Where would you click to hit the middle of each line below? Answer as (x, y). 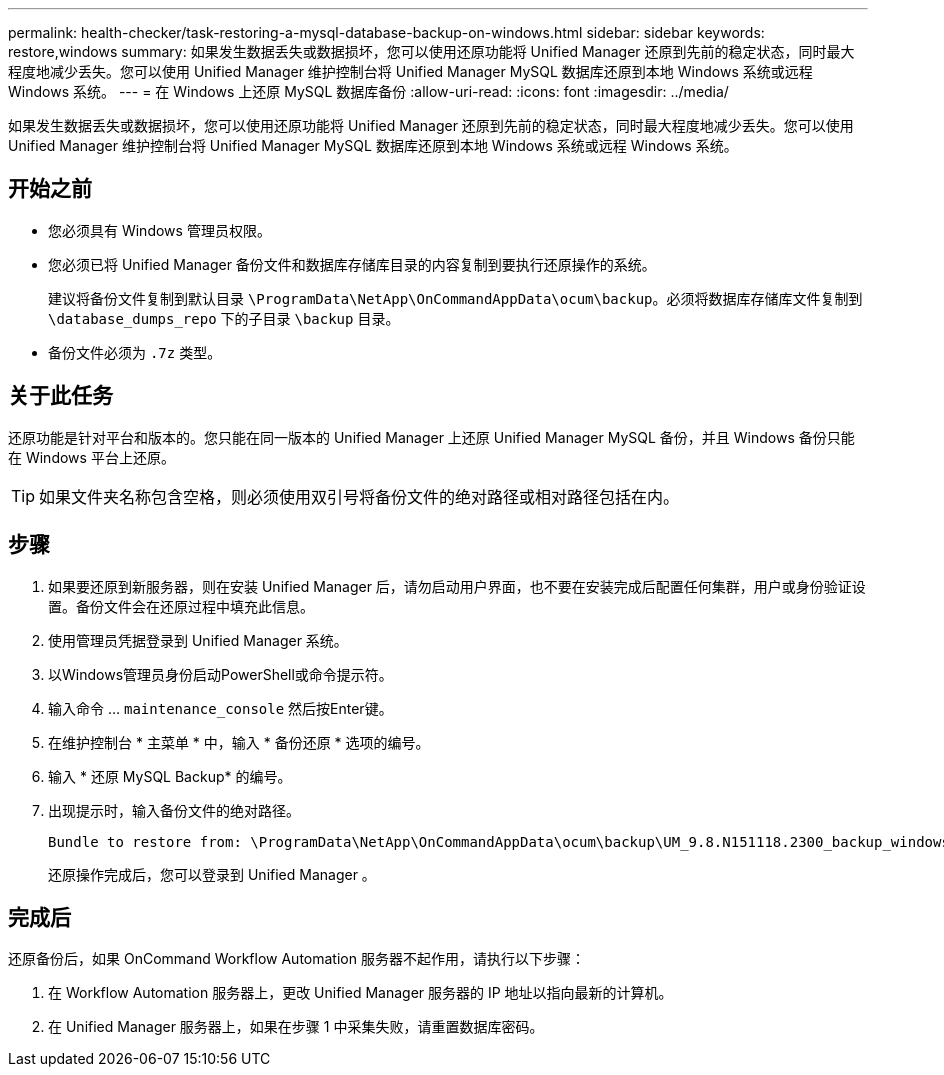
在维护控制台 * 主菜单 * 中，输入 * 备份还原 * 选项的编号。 (239, 742)
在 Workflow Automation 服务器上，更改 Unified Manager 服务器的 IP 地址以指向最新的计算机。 (360, 993)
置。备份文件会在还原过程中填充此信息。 (181, 606)
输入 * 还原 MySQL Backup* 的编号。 (170, 776)
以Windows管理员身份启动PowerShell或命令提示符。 (220, 674)
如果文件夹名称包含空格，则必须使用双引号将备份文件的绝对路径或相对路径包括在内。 (359, 496)
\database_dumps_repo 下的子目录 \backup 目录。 (224, 318)
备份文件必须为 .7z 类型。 (135, 352)
